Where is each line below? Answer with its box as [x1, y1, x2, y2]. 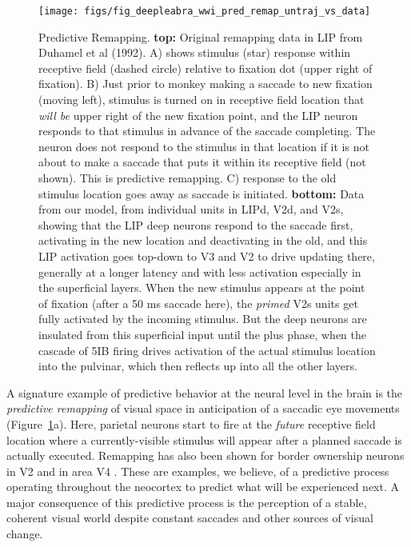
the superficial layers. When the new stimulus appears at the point [38, 279, 365, 296]
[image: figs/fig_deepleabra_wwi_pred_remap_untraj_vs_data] [38, 6, 371, 17]
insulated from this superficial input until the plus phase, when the [38, 325, 367, 342]
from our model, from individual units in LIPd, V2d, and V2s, [38, 201, 344, 218]
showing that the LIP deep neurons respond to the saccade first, [38, 216, 353, 233]
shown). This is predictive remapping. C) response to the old [38, 170, 337, 186]
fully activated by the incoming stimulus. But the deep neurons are [38, 310, 367, 327]
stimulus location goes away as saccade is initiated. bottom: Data [38, 185, 365, 202]
